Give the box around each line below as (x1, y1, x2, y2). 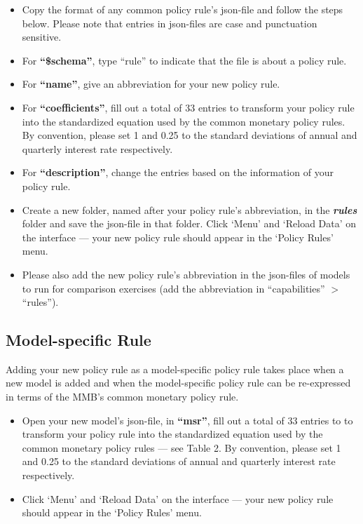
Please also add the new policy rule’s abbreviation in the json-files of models (22, 267, 350, 281)
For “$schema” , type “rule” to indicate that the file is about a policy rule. (22, 53, 347, 67)
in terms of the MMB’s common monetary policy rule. (6, 389, 239, 404)
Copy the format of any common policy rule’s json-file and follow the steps (22, 2, 343, 16)
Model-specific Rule (6, 329, 151, 351)
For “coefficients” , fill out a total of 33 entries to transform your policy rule (22, 100, 355, 114)
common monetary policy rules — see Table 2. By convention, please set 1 (22, 440, 341, 455)
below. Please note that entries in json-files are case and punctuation (22, 15, 317, 30)
